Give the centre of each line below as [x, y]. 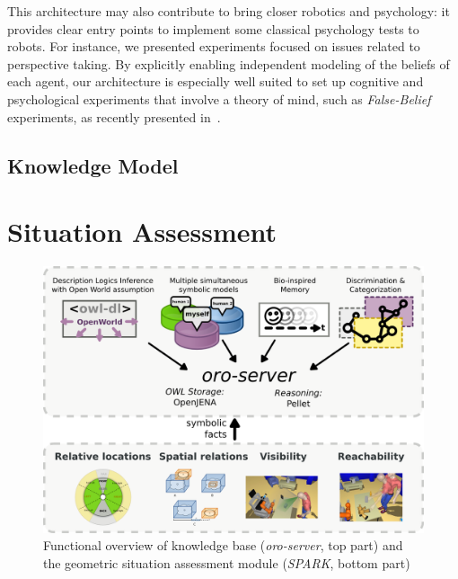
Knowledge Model [93, 165]
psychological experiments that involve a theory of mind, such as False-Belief [219, 98]
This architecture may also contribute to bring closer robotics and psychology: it [229, 11]
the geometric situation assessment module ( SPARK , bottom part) [227, 562]
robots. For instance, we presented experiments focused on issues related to [214, 46]
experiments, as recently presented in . [114, 116]
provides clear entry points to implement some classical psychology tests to [213, 28]
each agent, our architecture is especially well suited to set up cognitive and [216, 81]
